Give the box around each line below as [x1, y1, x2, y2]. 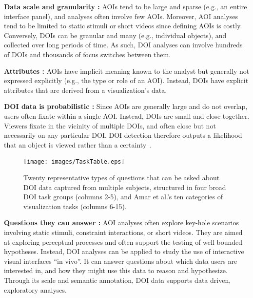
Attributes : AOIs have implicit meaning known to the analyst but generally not [4, 65, 250, 76]
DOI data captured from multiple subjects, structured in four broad [23, 182, 226, 192]
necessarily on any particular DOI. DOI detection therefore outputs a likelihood [4, 130, 242, 140]
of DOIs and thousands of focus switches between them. [4, 49, 171, 59]
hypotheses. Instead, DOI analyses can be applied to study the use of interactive [4, 246, 244, 256]
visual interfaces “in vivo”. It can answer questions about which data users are [4, 255, 237, 266]
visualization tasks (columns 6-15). [23, 201, 127, 211]
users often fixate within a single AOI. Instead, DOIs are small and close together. [4, 110, 250, 121]
